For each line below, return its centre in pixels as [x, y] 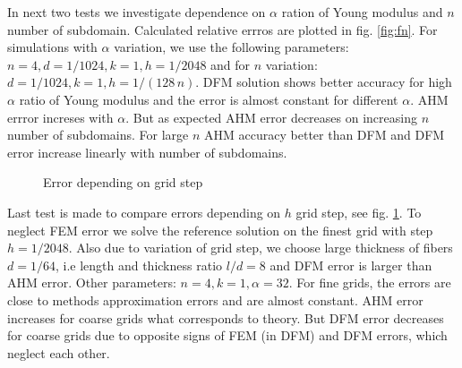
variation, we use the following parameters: [231, 47]
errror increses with [60, 117]
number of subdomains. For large [98, 135]
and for [231, 64]
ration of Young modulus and [362, 12]
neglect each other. [59, 352]
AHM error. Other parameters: [92, 282]
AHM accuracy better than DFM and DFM [325, 135]
